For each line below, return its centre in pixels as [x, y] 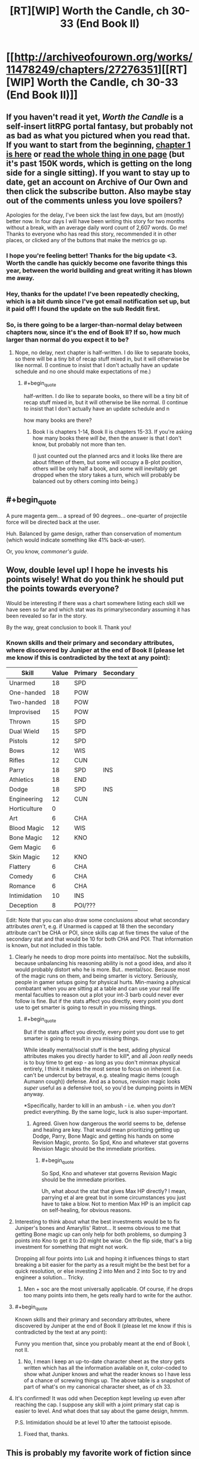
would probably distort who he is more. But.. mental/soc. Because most [102, 970]
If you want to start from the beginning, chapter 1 [99, 145]
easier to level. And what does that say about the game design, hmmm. [102, 1411]
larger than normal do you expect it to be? [67, 339]
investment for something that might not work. [72, 1247]
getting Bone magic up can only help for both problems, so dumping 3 [101, 1234]
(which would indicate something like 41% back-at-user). [76, 540]
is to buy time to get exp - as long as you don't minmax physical [102, 1062]
